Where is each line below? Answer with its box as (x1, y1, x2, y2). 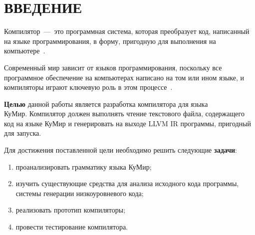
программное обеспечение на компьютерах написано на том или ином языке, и (4, 72, 245, 82)
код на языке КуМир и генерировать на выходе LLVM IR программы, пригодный (4, 118, 252, 128)
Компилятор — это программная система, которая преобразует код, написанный (4, 26, 250, 36)
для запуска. (4, 128, 41, 138)
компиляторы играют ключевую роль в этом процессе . (4, 82, 173, 92)
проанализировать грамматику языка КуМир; (15, 161, 152, 172)
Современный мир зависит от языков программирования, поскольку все (4, 62, 222, 72)
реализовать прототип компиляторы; (15, 205, 126, 215)
